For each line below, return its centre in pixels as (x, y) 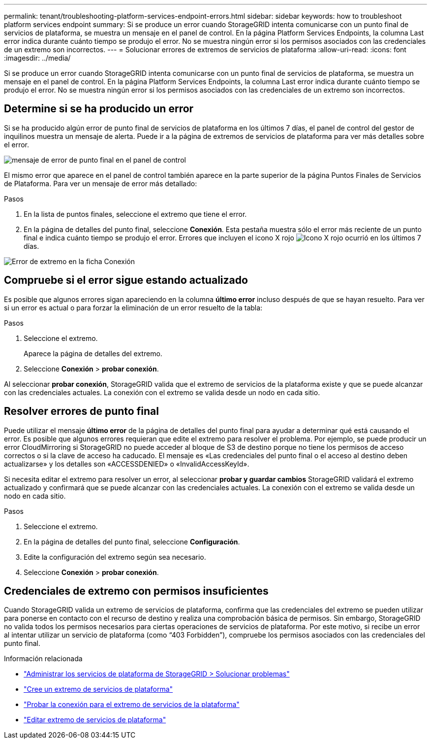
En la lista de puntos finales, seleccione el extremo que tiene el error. (135, 214)
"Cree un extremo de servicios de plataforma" (98, 689)
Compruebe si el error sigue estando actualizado (126, 280)
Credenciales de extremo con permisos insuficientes (136, 591)
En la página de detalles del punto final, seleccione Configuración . (132, 541)
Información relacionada (43, 659)
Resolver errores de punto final (81, 411)
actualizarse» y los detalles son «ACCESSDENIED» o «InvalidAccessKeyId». (127, 464)
